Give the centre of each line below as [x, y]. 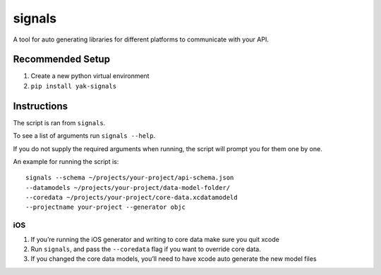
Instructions [41, 106]
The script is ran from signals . [59, 122]
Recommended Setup [62, 59]
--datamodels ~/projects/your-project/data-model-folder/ [128, 187]
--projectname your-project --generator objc [106, 207]
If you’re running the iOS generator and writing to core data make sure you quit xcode [155, 239]
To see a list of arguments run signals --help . [84, 136]
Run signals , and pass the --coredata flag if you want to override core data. [146, 249]
